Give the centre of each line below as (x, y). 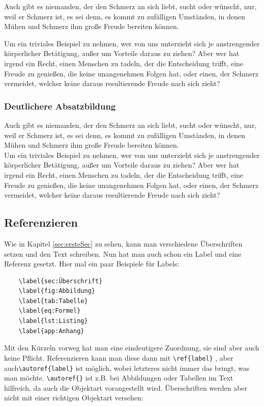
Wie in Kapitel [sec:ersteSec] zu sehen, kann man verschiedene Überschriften (123, 243)
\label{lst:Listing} (53, 321)
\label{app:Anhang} (51, 331)
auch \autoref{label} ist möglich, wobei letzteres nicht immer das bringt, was (127, 368)
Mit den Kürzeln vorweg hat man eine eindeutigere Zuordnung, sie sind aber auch (132, 348)
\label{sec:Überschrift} (61, 281)
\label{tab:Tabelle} (53, 301)
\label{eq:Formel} (50, 311)
